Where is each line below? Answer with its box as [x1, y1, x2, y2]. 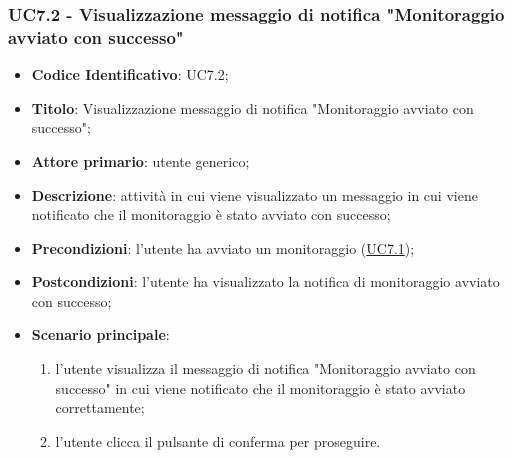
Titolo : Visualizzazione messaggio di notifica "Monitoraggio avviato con [31, 97, 474, 118]
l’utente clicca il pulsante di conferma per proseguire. [55, 430, 381, 451]
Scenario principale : [31, 324, 170, 345]
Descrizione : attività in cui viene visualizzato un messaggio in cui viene [31, 184, 478, 205]
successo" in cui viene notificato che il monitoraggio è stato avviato [55, 377, 466, 398]
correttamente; [55, 397, 145, 418]
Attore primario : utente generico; [31, 150, 250, 171]
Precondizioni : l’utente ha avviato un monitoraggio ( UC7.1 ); [31, 237, 415, 258]
